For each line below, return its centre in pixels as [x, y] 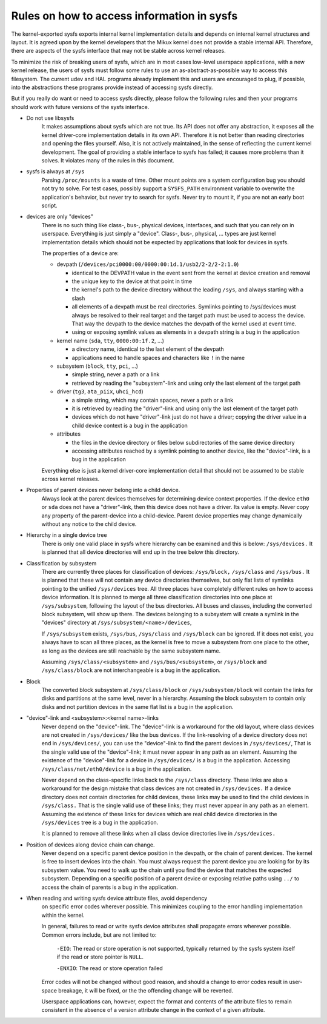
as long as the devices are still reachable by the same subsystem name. [131, 651]
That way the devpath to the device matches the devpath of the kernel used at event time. [184, 324]
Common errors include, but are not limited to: [99, 935]
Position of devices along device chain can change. [91, 845]
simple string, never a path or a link [116, 374]
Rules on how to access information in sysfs [124, 16]
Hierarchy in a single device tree [67, 535]
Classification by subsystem [61, 563]
